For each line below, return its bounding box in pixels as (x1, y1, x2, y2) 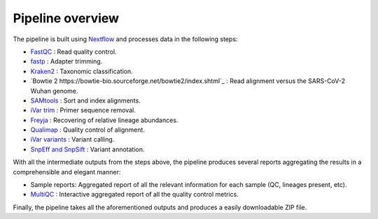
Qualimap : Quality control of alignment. (30, 126, 145, 134)
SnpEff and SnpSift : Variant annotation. (30, 145, 145, 153)
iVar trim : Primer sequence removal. (30, 106, 136, 114)
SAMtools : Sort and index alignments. (30, 96, 141, 105)
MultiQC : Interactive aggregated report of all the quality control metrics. (30, 190, 239, 199)
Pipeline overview (13, 10, 119, 26)
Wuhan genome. (30, 86, 78, 95)
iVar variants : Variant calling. (30, 135, 115, 144)
